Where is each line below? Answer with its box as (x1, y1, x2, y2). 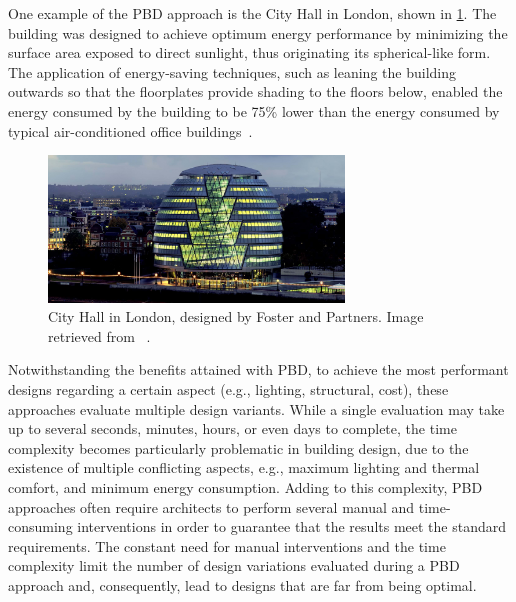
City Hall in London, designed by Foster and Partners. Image (48, 306, 424, 327)
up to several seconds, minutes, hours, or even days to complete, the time (8, 418, 457, 439)
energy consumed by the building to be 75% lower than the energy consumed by (8, 100, 500, 121)
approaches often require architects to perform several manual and (8, 496, 415, 517)
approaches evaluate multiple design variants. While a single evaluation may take (8, 398, 505, 419)
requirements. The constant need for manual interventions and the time (8, 535, 446, 556)
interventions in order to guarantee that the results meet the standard (77, 516, 507, 537)
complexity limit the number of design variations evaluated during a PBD (8, 555, 460, 576)
